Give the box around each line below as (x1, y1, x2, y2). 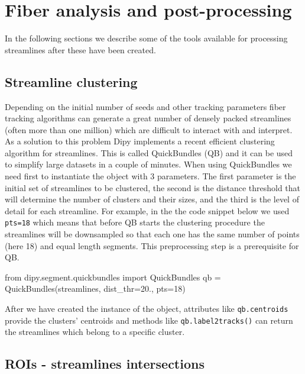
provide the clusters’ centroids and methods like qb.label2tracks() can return (5, 314, 293, 326)
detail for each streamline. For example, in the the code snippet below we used (5, 204, 290, 217)
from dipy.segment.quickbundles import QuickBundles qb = (5, 270, 221, 283)
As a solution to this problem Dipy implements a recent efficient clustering (5, 135, 275, 147)
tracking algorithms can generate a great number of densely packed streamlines (5, 112, 291, 124)
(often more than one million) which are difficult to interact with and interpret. (5, 123, 293, 136)
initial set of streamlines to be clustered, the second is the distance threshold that (5, 181, 301, 194)
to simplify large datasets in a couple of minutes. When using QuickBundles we (5, 158, 292, 170)
